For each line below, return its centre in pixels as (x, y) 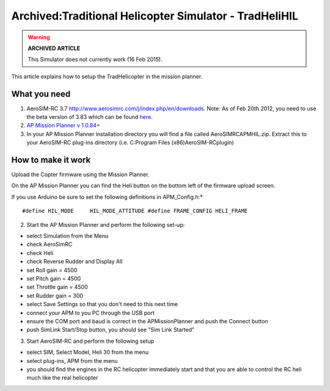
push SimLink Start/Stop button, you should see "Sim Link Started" (111, 330)
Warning (39, 37)
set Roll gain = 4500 (52, 270)
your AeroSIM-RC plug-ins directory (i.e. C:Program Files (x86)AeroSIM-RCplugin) (130, 143)
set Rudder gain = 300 (55, 295)
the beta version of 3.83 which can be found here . (90, 117)
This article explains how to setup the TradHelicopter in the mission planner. (107, 76)
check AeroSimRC (50, 245)
